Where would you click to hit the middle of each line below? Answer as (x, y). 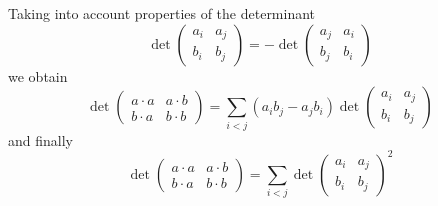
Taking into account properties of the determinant (162, 13)
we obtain (38, 75)
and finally (40, 139)
